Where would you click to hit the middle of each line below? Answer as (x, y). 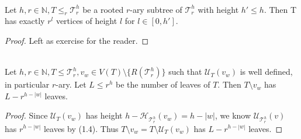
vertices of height (87, 21)
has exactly (25, 21)
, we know (233, 115)
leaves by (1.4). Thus (81, 128)
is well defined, (266, 72)
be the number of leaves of (163, 84)
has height (104, 115)
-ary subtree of (156, 9)
